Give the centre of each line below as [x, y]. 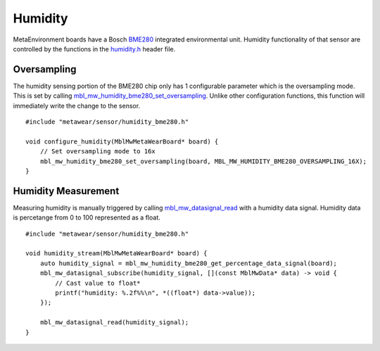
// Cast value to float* [98, 283]
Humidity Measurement [66, 191]
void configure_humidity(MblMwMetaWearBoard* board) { [122, 141]
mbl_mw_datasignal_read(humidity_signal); [114, 323]
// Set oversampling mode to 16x [98, 152]
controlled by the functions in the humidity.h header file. [94, 49]
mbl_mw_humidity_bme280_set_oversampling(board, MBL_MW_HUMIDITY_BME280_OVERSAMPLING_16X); [203, 161]
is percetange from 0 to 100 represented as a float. [87, 217]
